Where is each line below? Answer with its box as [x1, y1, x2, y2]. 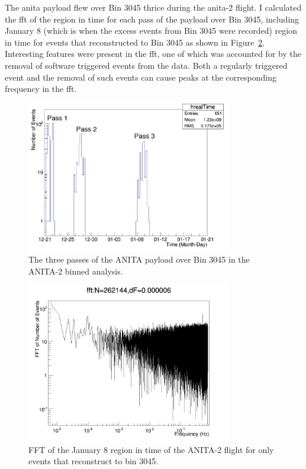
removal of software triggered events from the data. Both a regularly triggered [5, 59, 288, 71]
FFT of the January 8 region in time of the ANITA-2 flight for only [28, 443, 274, 455]
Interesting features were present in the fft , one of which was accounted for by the [5, 47, 301, 60]
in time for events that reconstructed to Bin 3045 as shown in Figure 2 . [5, 36, 265, 48]
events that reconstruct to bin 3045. [28, 455, 159, 467]
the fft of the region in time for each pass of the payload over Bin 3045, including [5, 12, 299, 25]
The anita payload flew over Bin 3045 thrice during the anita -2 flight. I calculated [5, 1, 302, 13]
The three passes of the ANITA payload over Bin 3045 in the [28, 253, 250, 266]
